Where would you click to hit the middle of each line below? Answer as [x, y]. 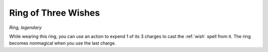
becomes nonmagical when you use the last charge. [63, 43]
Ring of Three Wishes [55, 13]
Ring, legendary [26, 27]
